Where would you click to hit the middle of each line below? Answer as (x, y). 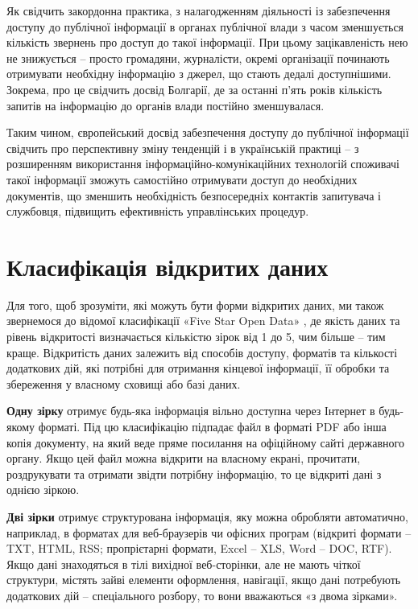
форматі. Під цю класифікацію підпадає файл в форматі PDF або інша (212, 426)
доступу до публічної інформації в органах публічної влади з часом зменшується (205, 26)
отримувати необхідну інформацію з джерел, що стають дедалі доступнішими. (199, 74)
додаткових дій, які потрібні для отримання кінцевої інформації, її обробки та (198, 368)
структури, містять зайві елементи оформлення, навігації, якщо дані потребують (204, 580)
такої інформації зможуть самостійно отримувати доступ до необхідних (182, 179)
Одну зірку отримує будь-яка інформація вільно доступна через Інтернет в (191, 411)
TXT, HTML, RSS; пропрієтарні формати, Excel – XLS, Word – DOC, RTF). (199, 548)
